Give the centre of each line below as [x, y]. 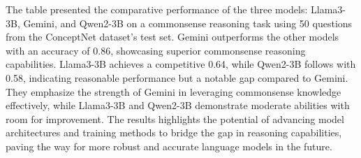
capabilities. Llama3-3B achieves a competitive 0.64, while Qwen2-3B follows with [181, 64]
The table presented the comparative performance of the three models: [157, 9]
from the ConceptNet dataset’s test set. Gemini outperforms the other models [172, 37]
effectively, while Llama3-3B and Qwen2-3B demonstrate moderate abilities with [178, 105]
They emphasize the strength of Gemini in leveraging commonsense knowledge [174, 91]
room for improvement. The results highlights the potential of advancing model [175, 118]
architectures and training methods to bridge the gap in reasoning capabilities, [174, 132]
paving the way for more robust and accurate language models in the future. [169, 146]
